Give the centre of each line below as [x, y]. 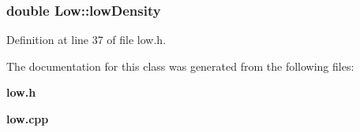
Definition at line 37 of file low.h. [86, 40]
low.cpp [28, 119]
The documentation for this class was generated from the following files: [180, 66]
